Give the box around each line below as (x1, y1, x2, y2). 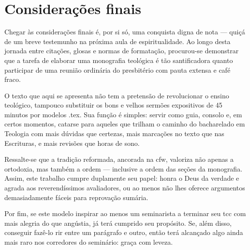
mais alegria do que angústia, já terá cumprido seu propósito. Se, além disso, (4, 218, 232, 228)
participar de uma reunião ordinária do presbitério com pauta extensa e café (4, 64, 231, 75)
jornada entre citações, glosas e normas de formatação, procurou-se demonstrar (4, 46, 239, 56)
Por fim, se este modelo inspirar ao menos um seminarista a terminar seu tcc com (4, 208, 246, 219)
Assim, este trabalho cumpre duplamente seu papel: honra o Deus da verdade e (4, 173, 239, 183)
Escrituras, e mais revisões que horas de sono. (4, 138, 140, 148)
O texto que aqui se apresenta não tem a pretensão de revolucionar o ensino (4, 90, 229, 100)
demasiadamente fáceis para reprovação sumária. (4, 192, 148, 202)
